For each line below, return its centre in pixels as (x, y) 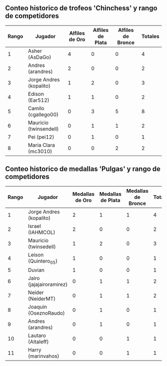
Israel (35, 226)
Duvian (36, 270)
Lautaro (37, 335)
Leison (36, 255)
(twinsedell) (42, 246)
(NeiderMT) (42, 299)
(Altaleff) (38, 342)
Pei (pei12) (41, 137)
